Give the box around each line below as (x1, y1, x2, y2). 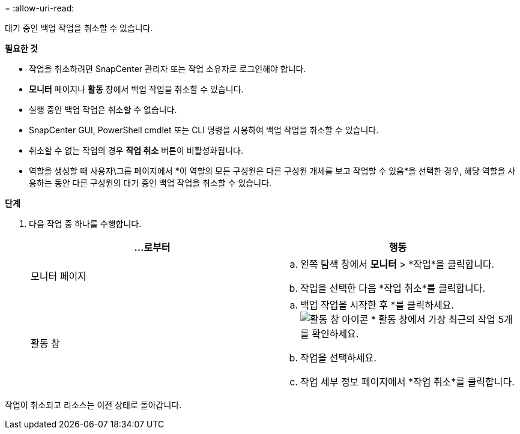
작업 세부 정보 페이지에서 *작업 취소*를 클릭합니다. (300, 376, 515, 388)
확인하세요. (312, 328, 359, 340)
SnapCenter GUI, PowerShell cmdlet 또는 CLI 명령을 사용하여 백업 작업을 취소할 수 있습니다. (29, 125, 379, 135)
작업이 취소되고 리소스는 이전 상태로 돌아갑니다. (5, 400, 182, 410)
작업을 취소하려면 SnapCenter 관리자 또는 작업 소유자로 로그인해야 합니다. (29, 64, 306, 74)
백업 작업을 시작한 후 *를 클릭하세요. (300, 299, 454, 311)
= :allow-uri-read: (5, 3, 74, 13)
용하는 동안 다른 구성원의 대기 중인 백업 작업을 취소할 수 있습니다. (29, 178, 272, 188)
